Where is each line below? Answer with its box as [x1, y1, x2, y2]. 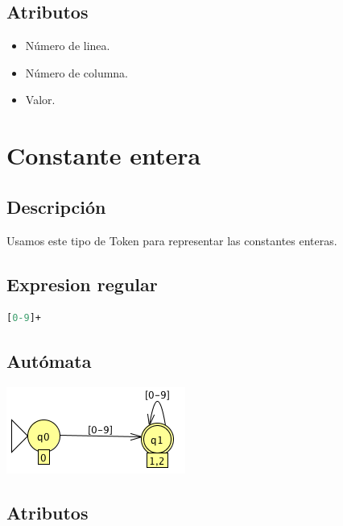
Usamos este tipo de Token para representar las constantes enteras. [6, 232, 337, 248]
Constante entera [6, 139, 201, 172]
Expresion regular [6, 271, 158, 296]
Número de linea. [25, 37, 110, 54]
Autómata [6, 349, 92, 374]
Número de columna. [25, 64, 129, 81]
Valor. [25, 91, 56, 108]
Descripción [6, 194, 106, 219]
